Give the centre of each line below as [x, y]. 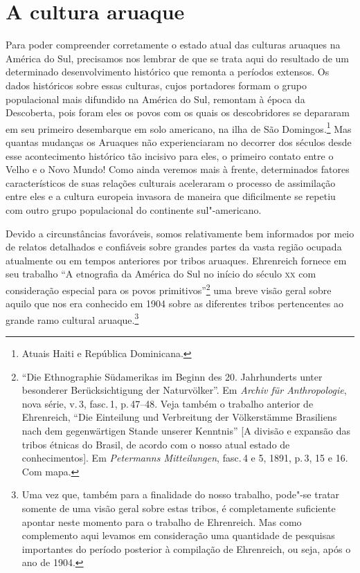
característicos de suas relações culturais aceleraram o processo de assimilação [171, 182]
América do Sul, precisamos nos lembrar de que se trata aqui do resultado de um [178, 58]
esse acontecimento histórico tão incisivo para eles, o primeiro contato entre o [170, 155]
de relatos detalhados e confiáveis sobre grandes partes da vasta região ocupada [174, 247]
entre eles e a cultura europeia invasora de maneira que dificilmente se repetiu [171, 196]
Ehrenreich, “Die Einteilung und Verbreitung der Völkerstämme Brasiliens [179, 417]
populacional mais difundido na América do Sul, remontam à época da [155, 99]
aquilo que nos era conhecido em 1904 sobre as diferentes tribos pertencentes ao [174, 303]
